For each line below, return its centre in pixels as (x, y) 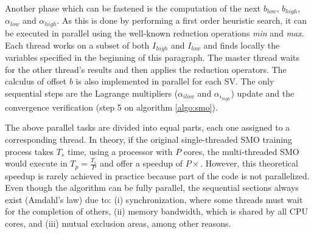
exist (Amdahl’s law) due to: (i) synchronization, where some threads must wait (154, 199)
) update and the (263, 93)
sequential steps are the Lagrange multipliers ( (92, 93)
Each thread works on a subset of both (77, 45)
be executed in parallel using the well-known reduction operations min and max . (155, 33)
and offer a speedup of (141, 163)
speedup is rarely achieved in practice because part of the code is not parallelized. (157, 175)
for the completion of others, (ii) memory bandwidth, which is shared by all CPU (156, 211)
